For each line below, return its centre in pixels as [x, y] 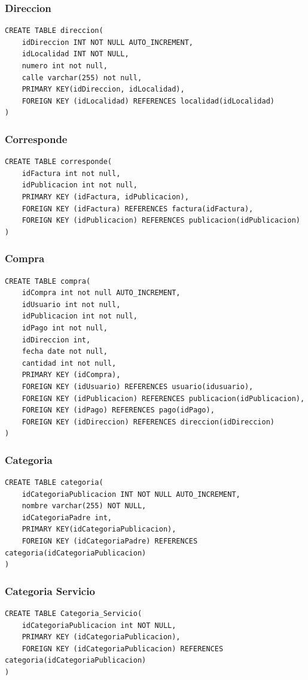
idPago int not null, [65, 328]
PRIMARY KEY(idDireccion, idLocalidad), [103, 89]
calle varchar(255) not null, [82, 78]
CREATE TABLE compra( [48, 281]
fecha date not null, [65, 352]
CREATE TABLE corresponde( [58, 162]
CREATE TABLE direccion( [54, 31]
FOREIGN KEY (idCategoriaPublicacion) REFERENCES [123, 649]
